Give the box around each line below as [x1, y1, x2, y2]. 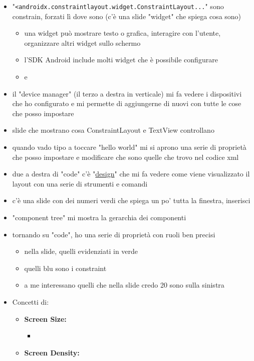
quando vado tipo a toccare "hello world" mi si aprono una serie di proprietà [12, 142, 246, 152]
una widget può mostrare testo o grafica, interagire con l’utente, [24, 28, 221, 38]
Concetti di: [12, 296, 49, 307]
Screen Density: [24, 347, 80, 357]
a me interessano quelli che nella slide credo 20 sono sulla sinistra [24, 280, 224, 290]
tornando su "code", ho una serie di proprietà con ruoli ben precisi [12, 229, 215, 239]
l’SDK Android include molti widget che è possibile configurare [24, 54, 218, 65]
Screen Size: [24, 313, 67, 324]
